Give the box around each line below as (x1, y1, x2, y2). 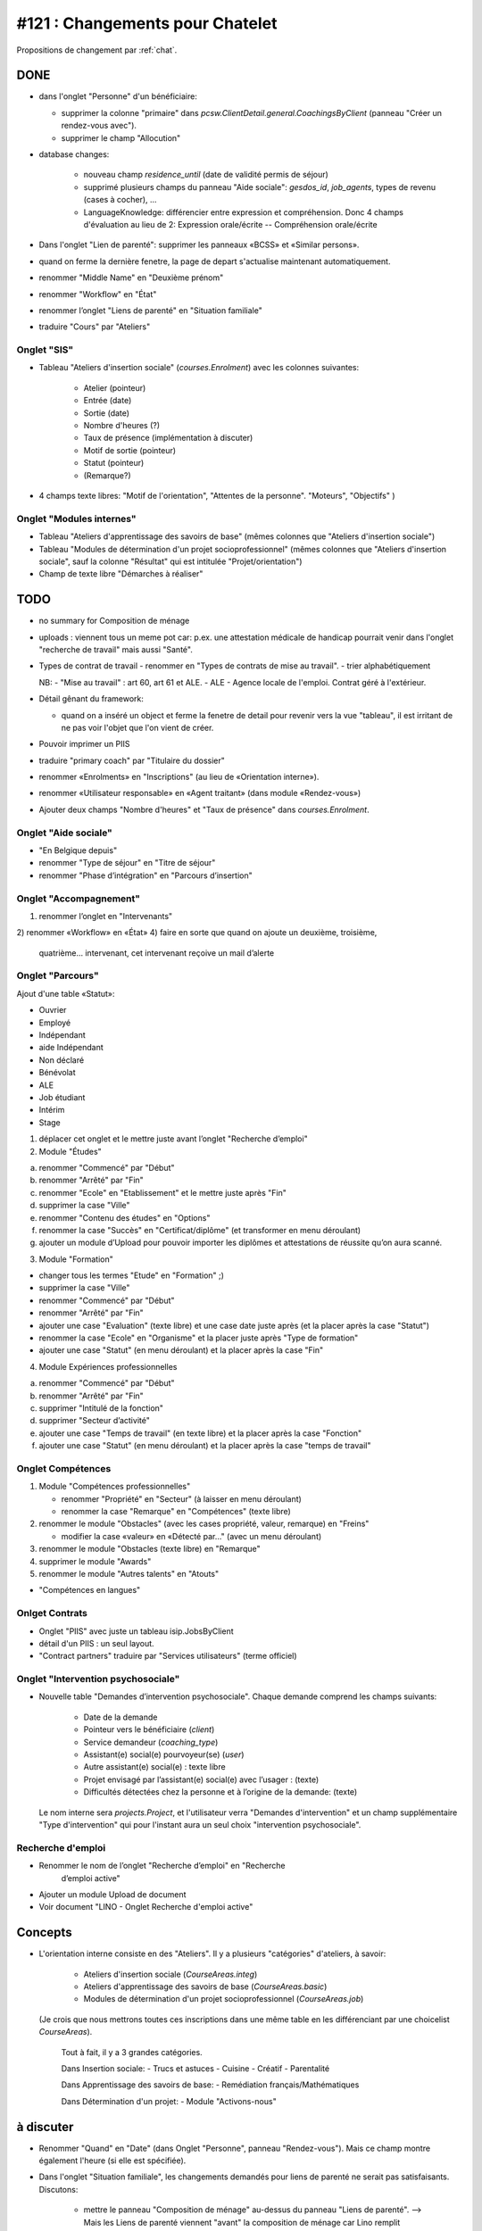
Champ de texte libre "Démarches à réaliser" (38, 568, 204, 579)
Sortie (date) (83, 407, 129, 419)
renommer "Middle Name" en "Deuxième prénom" (38, 272, 224, 283)
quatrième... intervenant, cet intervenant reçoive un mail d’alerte (38, 947, 275, 958)
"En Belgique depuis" (38, 845, 118, 856)
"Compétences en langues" (38, 1585, 141, 1596)
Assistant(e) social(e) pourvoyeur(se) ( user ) (83, 1749, 245, 1760)
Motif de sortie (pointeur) (83, 444, 177, 455)
